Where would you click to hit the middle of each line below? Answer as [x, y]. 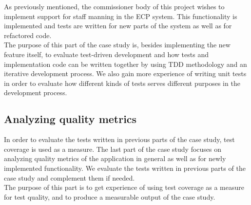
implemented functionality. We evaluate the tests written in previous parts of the [125, 168]
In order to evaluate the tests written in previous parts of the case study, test [119, 139]
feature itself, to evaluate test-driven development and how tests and [106, 54]
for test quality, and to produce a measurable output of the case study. [110, 196]
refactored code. [28, 35]
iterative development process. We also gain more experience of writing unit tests [125, 73]
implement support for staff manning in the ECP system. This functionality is [121, 16]
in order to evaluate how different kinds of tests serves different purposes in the [122, 83]
